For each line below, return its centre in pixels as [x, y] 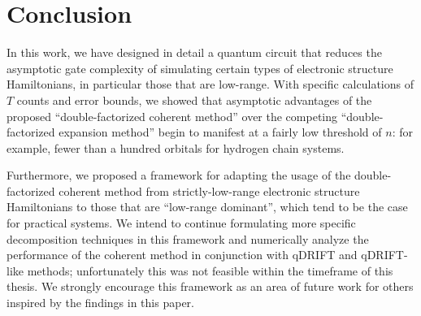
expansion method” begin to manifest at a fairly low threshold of [220, 132]
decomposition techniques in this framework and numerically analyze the [188, 238]
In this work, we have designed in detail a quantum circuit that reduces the [194, 52]
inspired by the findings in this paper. [100, 303]
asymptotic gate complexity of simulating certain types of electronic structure [200, 68]
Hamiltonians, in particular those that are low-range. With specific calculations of [210, 84]
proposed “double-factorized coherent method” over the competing [172, 116]
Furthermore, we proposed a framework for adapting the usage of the [179, 175]
